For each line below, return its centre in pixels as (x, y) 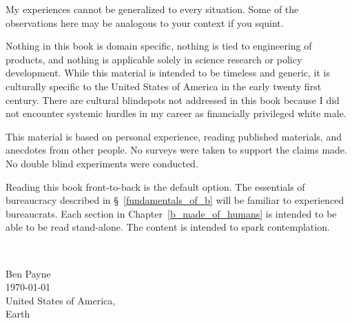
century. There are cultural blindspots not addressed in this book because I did (173, 100)
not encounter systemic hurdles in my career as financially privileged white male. (176, 113)
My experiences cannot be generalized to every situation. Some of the (152, 9)
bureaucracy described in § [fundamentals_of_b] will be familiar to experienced (175, 200)
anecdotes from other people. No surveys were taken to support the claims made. (176, 150)
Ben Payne (28, 273)
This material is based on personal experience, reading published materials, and (174, 136)
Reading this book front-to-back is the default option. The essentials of (155, 186)
